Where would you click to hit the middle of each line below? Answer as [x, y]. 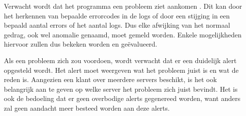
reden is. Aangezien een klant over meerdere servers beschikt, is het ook [110, 79]
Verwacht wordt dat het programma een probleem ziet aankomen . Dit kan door [123, 6]
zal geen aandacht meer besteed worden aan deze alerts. [87, 108]
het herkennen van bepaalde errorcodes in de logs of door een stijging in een [117, 15]
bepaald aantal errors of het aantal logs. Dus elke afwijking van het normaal [117, 25]
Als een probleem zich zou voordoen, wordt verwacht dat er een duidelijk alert [120, 60]
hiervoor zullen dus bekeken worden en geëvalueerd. [81, 44]
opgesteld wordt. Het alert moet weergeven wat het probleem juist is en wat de [121, 70]
